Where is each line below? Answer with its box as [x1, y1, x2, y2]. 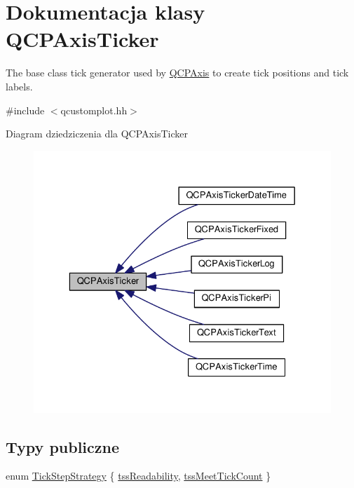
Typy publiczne [6, 435, 120, 457]
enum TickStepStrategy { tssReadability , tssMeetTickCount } [6, 468, 271, 483]
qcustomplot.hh [60, 102, 128, 117]
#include [6, 102, 45, 117]
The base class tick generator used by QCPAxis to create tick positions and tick [6, 65, 349, 80]
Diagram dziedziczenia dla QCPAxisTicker [6, 126, 188, 141]
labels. [6, 79, 33, 93]
